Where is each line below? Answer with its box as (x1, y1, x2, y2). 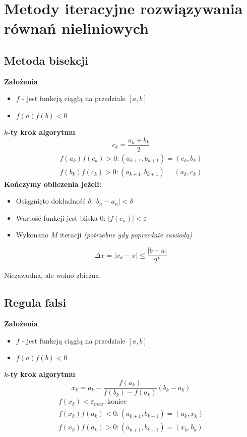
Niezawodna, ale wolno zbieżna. (4, 270, 101, 280)
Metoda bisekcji (4, 52, 88, 68)
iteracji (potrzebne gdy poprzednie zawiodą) (59, 229, 193, 240)
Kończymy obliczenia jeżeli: (4, 178, 102, 189)
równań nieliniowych (4, 18, 149, 38)
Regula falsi (4, 295, 67, 310)
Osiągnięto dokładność (16, 196, 86, 206)
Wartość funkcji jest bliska (16, 212, 98, 223)
